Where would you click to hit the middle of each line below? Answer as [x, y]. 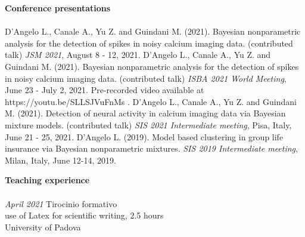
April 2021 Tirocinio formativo [61, 203]
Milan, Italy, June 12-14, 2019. [60, 160]
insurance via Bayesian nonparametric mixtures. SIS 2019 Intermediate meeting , [151, 148]
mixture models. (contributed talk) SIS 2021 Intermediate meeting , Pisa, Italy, [148, 124]
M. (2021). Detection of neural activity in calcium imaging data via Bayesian [145, 113]
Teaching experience [47, 180]
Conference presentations [58, 8]
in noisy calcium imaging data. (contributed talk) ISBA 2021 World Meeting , [146, 78]
